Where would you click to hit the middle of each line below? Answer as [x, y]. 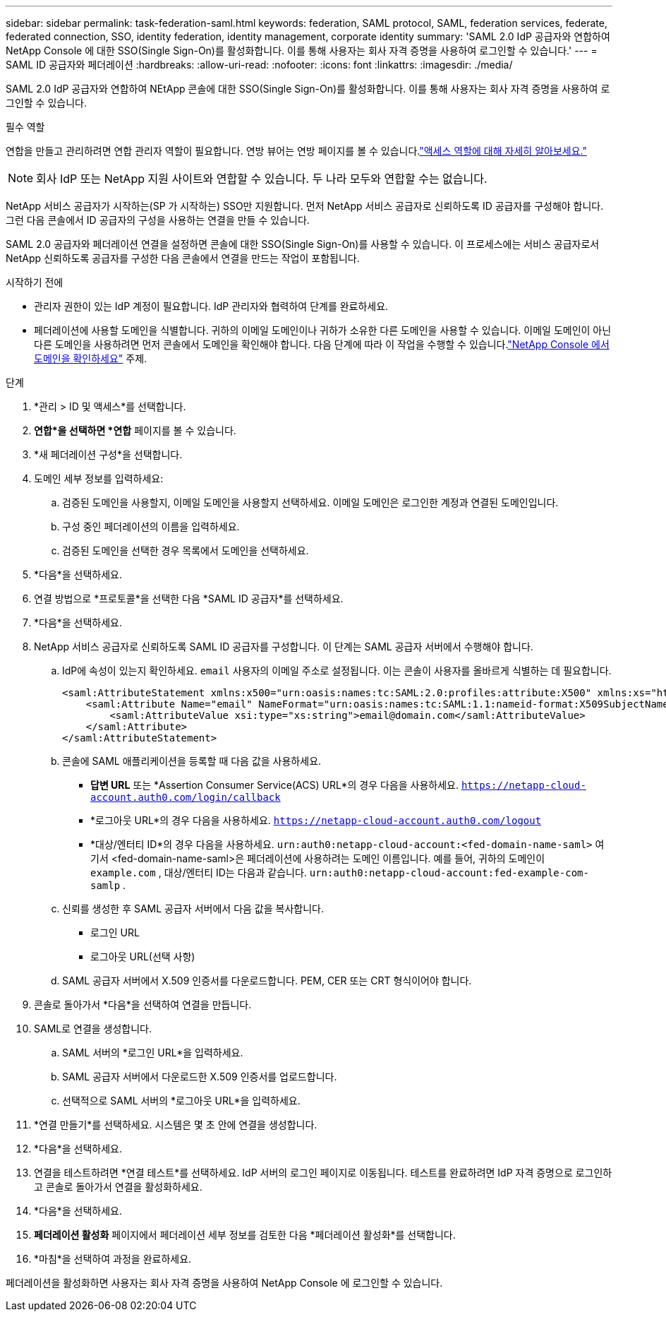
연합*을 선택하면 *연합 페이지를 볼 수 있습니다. [135, 430]
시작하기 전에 [35, 282]
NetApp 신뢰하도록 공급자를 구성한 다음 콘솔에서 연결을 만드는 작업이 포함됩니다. [183, 258]
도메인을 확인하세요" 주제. [91, 358]
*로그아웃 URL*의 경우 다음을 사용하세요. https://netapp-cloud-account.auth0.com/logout [316, 820]
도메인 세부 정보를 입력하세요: [99, 478]
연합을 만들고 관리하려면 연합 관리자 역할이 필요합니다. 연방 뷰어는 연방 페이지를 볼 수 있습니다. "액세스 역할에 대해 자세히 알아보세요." [296, 151]
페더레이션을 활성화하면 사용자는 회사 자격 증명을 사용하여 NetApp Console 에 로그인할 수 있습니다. [224, 1283]
